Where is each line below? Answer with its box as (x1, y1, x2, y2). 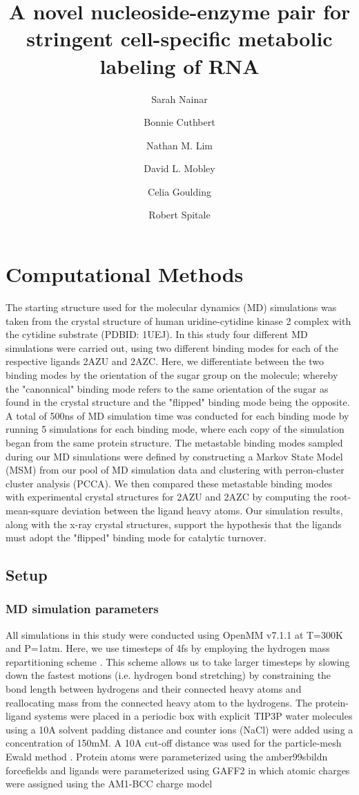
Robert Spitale (148, 207, 211, 222)
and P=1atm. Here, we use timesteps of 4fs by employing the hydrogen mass (6, 641, 330, 655)
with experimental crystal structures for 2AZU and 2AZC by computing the (6, 489, 327, 504)
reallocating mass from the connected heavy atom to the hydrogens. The (6, 695, 313, 709)
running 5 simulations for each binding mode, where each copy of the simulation (6, 422, 345, 436)
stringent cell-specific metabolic (26, 24, 333, 53)
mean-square (6, 503, 59, 517)
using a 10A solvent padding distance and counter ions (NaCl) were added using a (6, 722, 353, 736)
